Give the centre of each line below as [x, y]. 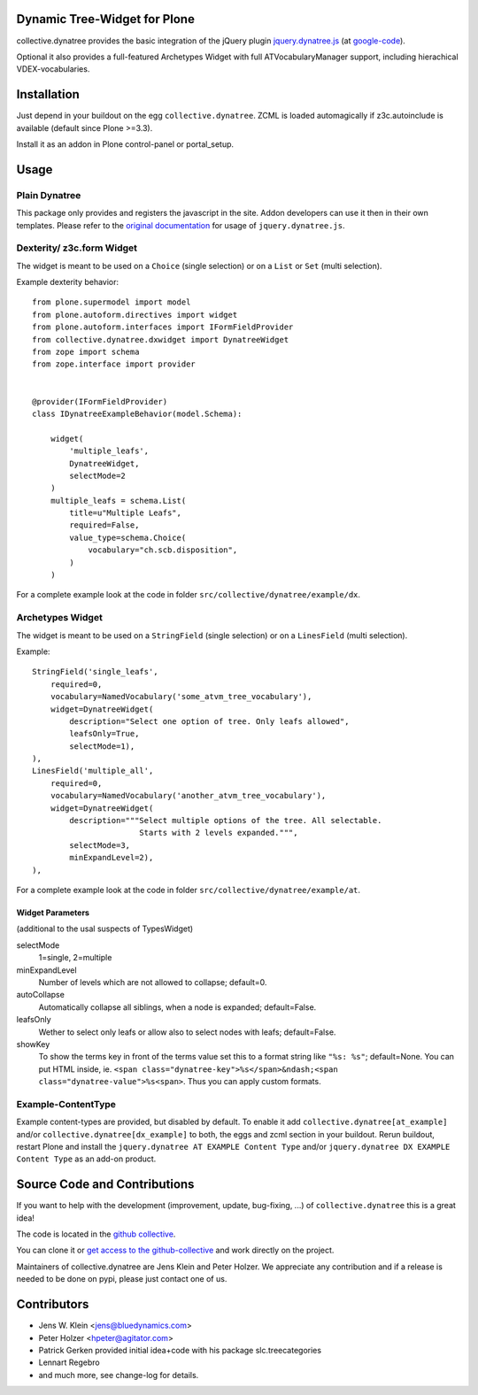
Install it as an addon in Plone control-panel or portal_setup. [125, 144]
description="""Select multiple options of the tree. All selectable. [226, 821]
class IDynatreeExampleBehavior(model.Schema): [137, 413]
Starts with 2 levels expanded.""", [218, 833]
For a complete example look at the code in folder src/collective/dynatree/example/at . [189, 890]
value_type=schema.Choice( [128, 537]
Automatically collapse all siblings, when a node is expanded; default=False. [177, 1007]
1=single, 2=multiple [75, 958]
